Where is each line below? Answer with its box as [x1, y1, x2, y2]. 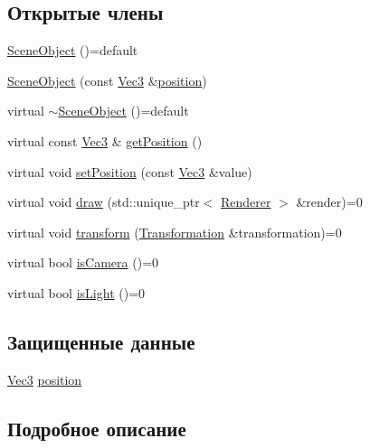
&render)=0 [296, 192, 363, 211]
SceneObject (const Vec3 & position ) [7, 70, 207, 89]
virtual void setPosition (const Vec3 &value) [7, 162, 252, 181]
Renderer [220, 192, 271, 211]
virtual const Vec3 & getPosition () [7, 131, 203, 150]
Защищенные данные [7, 327, 195, 355]
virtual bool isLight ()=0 [7, 283, 146, 302]
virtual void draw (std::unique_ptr [7, 192, 200, 211]
